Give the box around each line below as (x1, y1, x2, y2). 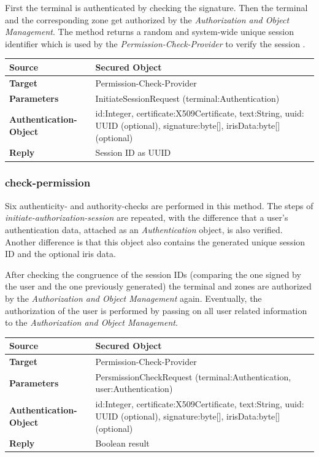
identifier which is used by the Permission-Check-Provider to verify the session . (5, 37, 306, 50)
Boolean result (95, 437, 150, 450)
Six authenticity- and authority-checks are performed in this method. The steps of (5, 199, 313, 212)
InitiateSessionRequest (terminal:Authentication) (95, 91, 280, 104)
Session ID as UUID (95, 146, 171, 159)
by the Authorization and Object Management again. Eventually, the (5, 291, 262, 304)
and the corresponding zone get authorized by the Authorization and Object (5, 13, 290, 26)
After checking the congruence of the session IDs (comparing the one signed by (5, 267, 301, 280)
